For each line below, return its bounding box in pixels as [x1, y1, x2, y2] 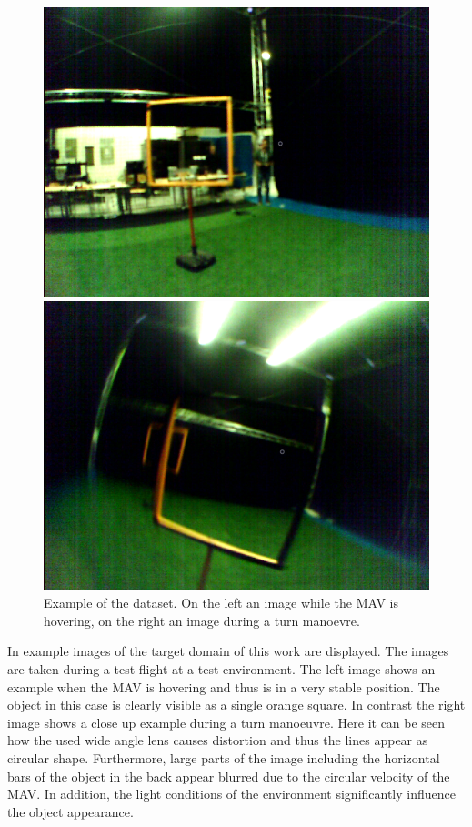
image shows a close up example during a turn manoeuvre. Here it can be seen [7, 712, 446, 731]
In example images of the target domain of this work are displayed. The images [7, 641, 449, 661]
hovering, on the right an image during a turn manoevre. [44, 610, 360, 630]
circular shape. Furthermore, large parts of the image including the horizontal [7, 748, 440, 767]
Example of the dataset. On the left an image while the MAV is [44, 593, 399, 612]
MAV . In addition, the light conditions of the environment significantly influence [7, 784, 456, 803]
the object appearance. [7, 802, 134, 821]
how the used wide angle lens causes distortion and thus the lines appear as [7, 731, 428, 750]
